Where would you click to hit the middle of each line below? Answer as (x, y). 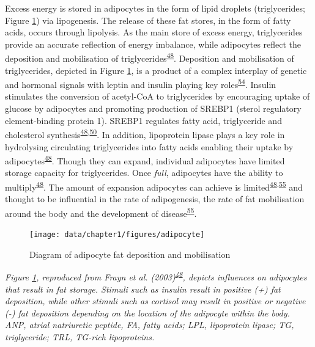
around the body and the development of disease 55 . (101, 212)
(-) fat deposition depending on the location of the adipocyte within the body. (147, 312)
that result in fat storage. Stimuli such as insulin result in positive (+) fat (143, 289)
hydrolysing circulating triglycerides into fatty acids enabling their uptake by (149, 146)
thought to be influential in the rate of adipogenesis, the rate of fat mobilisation (155, 199)
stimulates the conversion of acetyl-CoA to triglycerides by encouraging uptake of (157, 96)
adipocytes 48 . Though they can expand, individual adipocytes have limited (145, 160)
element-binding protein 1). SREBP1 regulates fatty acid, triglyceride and (143, 120)
